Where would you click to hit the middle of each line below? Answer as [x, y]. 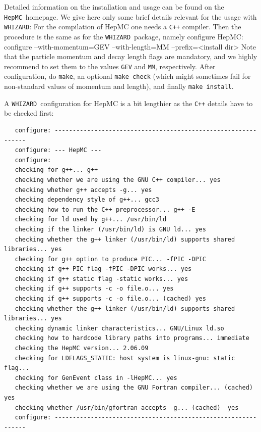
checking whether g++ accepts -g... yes [83, 190]
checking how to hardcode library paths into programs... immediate [132, 338]
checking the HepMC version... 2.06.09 [82, 348]
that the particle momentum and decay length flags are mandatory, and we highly [131, 56]
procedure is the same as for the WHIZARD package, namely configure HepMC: [124, 36]
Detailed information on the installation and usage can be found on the [114, 7]
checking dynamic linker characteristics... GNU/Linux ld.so [119, 328]
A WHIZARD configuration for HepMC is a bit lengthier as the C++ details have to [128, 103]
